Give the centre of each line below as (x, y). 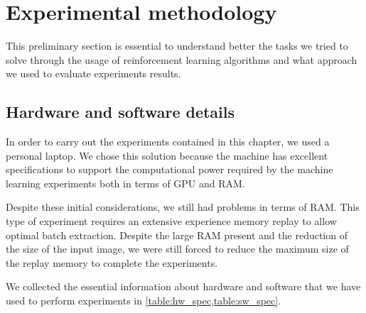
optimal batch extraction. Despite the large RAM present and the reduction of (177, 235)
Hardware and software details (120, 112)
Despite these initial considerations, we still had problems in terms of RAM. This (183, 207)
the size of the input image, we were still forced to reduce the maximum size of (177, 249)
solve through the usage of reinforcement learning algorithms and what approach (182, 59)
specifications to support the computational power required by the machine (169, 169)
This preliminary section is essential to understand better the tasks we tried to (177, 46)
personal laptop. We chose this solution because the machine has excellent (167, 155)
